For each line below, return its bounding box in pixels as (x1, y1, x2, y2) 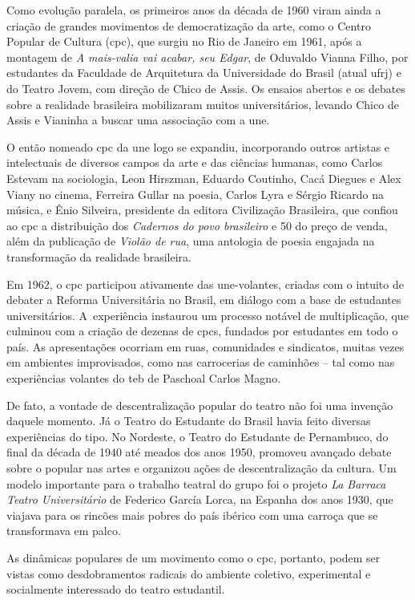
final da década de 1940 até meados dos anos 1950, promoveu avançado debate (6, 444, 392, 460)
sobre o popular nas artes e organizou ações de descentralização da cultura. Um (6, 460, 397, 476)
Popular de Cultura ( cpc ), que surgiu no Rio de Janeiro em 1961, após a (6, 33, 362, 50)
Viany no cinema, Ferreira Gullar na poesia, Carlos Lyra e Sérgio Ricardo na (6, 185, 384, 202)
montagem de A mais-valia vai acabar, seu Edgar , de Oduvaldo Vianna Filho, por (6, 48, 409, 65)
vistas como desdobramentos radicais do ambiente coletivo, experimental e (6, 565, 371, 582)
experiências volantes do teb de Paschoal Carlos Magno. (6, 370, 281, 387)
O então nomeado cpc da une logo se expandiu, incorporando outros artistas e (6, 138, 390, 155)
